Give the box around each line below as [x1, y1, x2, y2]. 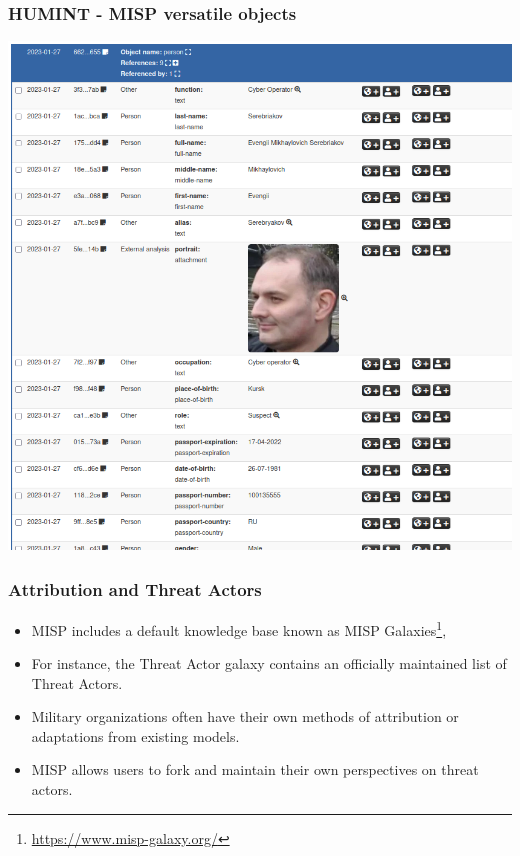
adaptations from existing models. [31, 725, 240, 746]
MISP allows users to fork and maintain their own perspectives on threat [31, 759, 479, 780]
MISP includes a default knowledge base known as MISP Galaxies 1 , [31, 616, 447, 640]
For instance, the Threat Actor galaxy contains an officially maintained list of [31, 653, 507, 674]
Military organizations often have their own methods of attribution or [31, 706, 459, 727]
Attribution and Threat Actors [8, 576, 262, 601]
